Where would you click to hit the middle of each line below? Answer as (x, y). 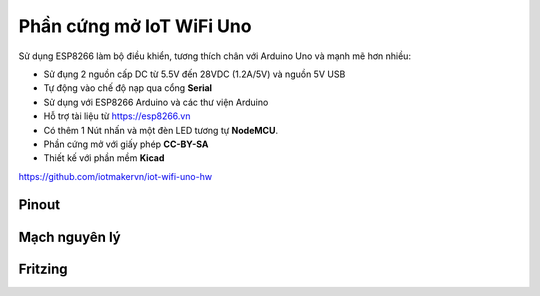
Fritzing (43, 268)
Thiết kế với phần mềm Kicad (104, 158)
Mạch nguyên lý (69, 236)
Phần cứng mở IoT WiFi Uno (135, 26)
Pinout (39, 205)
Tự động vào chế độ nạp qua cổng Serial (128, 88)
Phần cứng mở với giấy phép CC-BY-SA (126, 144)
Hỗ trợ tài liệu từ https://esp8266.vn (117, 116)
